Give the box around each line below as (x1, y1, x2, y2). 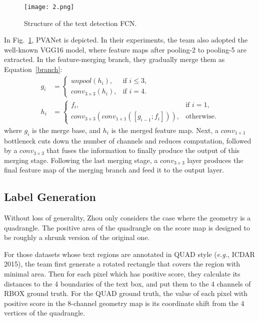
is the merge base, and (32, 124, 101, 135)
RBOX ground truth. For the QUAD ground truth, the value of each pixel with (4, 288, 248, 298)
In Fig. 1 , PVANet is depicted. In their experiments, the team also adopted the (4, 34, 248, 45)
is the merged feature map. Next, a (111, 124, 219, 135)
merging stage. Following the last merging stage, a (4, 154, 158, 165)
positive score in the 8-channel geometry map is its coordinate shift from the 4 (4, 297, 244, 308)
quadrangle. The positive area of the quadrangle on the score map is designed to (4, 222, 250, 232)
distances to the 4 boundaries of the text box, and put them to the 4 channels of (4, 278, 251, 288)
